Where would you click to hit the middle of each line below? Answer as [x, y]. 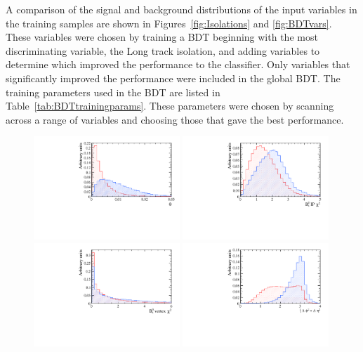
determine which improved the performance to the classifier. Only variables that [178, 64]
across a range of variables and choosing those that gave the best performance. [175, 119]
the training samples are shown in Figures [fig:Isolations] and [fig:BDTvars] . [169, 23]
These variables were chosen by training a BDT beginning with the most [162, 37]
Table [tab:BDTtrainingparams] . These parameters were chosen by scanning [170, 106]
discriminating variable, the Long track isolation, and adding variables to [163, 50]
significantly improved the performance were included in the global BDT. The [173, 78]
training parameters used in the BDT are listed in [113, 92]
